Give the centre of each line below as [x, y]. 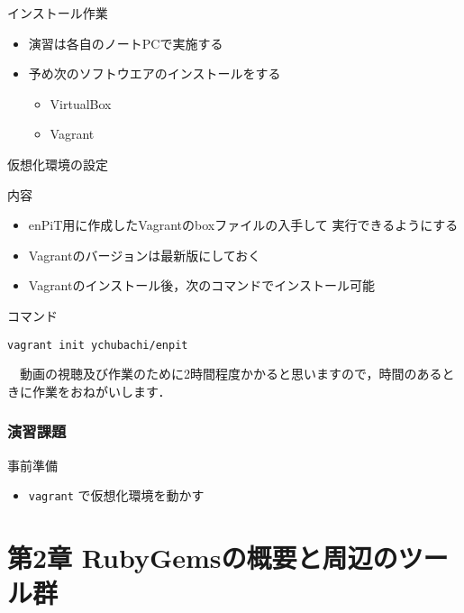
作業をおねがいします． [101, 391]
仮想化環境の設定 [58, 164]
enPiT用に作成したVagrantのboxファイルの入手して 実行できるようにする [243, 225]
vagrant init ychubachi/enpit [98, 345]
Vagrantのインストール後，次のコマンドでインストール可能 [201, 285]
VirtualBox [81, 103]
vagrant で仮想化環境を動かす [116, 495]
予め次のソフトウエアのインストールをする [155, 73]
